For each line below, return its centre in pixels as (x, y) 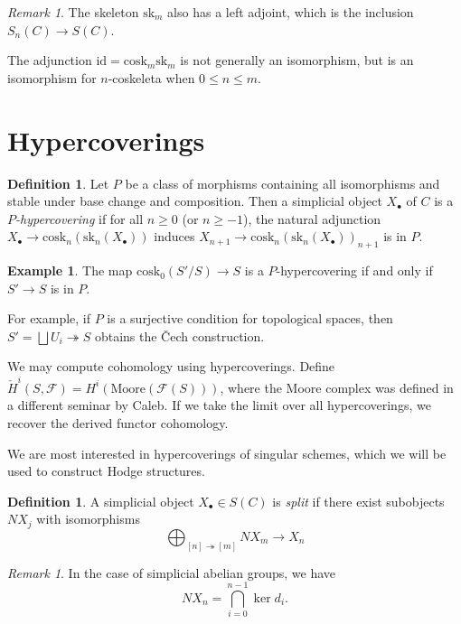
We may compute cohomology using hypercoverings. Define (171, 366)
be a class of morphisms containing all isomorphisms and (282, 183)
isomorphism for (52, 77)
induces (174, 236)
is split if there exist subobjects (358, 501)
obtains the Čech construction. (179, 335)
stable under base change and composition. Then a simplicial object (195, 201)
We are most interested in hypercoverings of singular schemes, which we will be (227, 453)
